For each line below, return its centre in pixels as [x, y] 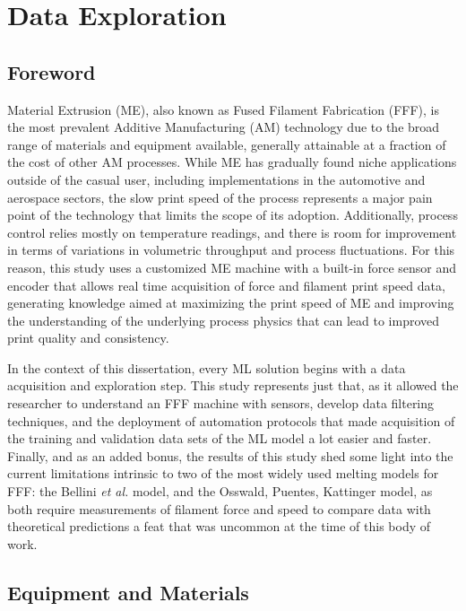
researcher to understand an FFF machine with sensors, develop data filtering [221, 403]
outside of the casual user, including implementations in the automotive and [216, 179]
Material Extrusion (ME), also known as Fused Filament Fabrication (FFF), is [224, 109]
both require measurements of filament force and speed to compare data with [219, 508]
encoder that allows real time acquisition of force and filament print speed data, [226, 285]
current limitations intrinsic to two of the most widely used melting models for [223, 473]
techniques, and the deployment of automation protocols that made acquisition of [231, 420]
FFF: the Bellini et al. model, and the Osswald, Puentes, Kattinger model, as [220, 491]
